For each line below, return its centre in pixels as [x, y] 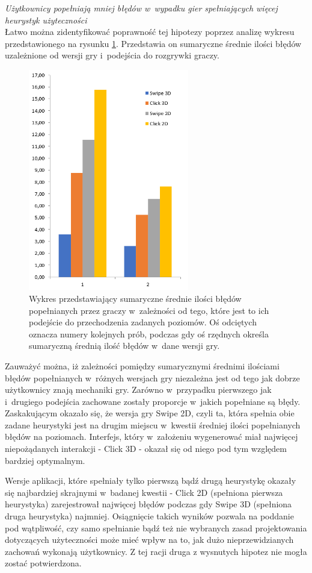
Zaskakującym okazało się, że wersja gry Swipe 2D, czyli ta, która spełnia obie [150, 413]
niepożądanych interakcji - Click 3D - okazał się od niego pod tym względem [146, 449]
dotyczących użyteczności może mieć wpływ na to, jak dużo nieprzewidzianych [149, 540]
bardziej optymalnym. [45, 460]
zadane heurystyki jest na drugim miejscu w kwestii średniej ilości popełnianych [153, 424]
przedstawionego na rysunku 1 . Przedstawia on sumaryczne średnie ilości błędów [153, 43]
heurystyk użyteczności [46, 20]
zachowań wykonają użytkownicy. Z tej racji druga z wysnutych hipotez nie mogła [156, 551]
